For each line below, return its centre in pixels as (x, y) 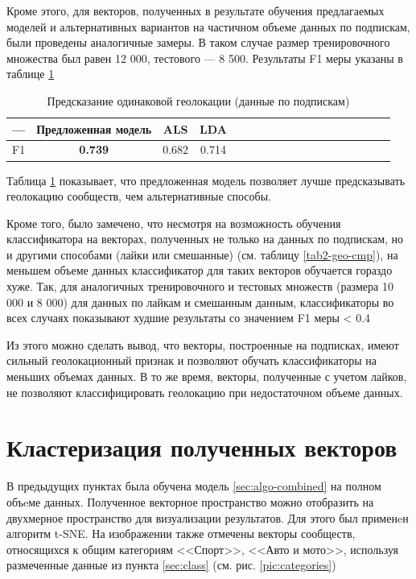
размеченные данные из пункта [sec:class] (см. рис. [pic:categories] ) (171, 565)
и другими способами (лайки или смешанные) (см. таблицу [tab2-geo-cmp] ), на (202, 254)
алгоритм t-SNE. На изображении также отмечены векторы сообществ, (181, 534)
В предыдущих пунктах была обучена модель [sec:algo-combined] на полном (194, 486)
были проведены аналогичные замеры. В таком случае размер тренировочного (198, 42)
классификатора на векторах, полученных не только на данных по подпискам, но (205, 239)
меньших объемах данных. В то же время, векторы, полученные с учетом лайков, (207, 376)
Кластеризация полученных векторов (202, 447)
